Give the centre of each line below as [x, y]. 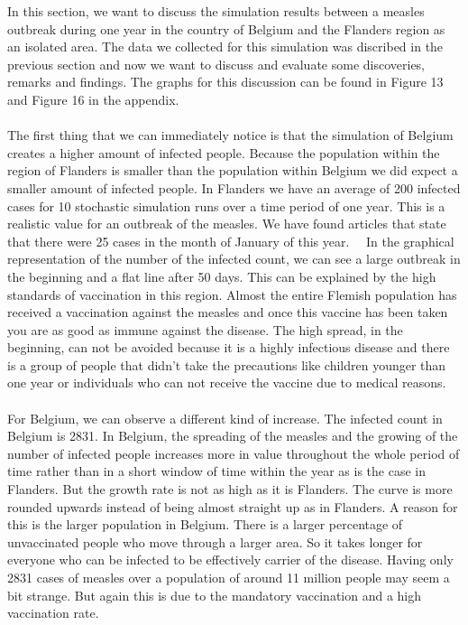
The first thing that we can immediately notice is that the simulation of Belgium [230, 135]
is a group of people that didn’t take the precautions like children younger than [227, 364]
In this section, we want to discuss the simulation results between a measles [216, 11]
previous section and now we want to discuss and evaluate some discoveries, [216, 64]
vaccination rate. [53, 613]
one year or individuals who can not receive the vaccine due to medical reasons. [227, 382]
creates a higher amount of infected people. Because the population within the [224, 152]
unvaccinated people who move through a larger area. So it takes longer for [215, 541]
